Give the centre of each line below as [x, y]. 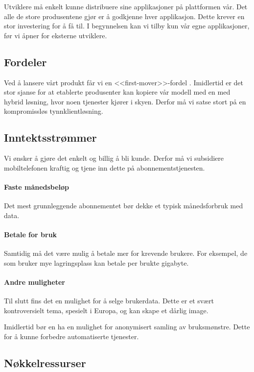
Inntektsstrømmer [50, 137]
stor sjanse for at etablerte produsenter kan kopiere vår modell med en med [117, 92]
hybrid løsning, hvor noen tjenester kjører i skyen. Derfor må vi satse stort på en [125, 101]
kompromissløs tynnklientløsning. [54, 111]
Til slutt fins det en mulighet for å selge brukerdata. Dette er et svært [109, 301]
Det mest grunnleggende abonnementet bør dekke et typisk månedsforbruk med [124, 206]
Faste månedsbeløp [37, 186]
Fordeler [25, 62]
